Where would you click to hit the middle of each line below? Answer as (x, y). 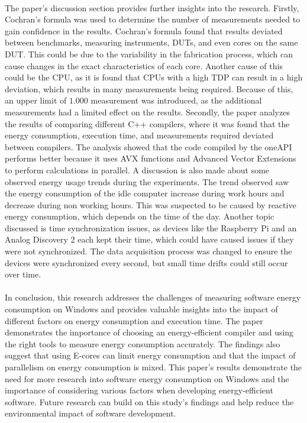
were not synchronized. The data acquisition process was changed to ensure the (148, 251)
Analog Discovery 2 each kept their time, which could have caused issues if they (149, 239)
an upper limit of (36, 100)
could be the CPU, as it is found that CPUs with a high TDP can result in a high (154, 77)
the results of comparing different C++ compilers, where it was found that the (147, 123)
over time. (23, 274)
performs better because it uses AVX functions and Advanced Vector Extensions (151, 158)
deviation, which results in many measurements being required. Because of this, (149, 88)
